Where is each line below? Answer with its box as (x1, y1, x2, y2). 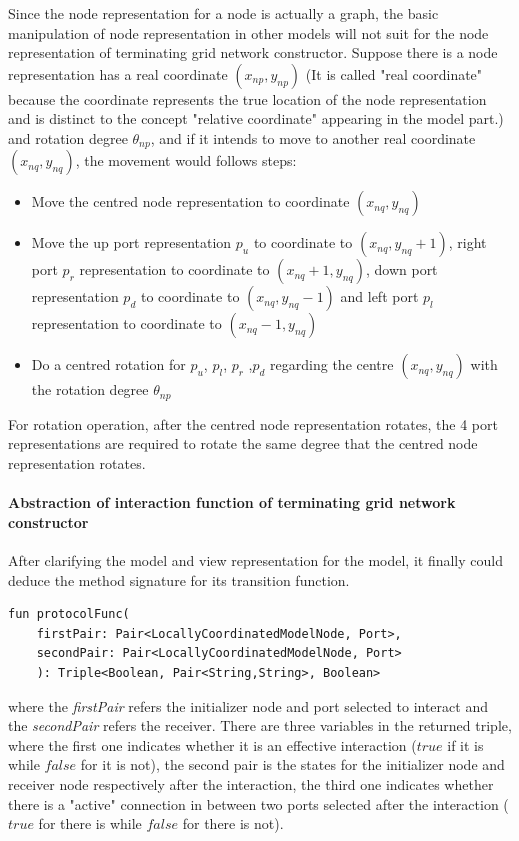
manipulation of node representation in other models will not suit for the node (8, 22, 489, 43)
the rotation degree (31, 379, 149, 400)
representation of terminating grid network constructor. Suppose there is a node (8, 42, 498, 63)
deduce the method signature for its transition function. (8, 569, 350, 590)
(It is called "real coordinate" (305, 63, 483, 84)
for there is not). (182, 813, 284, 834)
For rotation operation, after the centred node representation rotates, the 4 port (8, 413, 498, 434)
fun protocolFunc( (8, 607, 130, 622)
